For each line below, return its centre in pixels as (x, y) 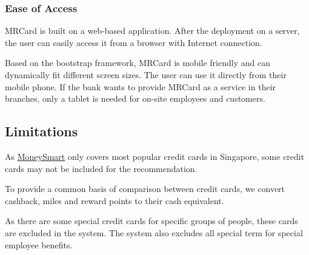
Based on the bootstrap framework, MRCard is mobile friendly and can (138, 63)
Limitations (42, 131)
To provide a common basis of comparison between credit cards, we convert (145, 189)
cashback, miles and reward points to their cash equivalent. (115, 200)
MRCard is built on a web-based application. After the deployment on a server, (152, 31)
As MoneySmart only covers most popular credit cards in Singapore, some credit (155, 156)
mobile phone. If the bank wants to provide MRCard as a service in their (141, 86)
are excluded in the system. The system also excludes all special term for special (154, 232)
